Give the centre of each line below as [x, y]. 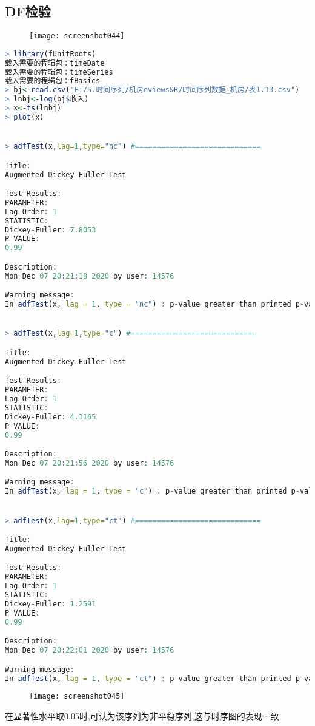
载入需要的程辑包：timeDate [55, 63]
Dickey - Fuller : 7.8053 [51, 230]
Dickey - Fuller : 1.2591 [51, 604]
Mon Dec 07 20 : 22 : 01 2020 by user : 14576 [90, 650]
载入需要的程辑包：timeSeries [59, 72]
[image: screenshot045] [77, 697]
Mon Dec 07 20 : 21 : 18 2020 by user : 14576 [90, 276]
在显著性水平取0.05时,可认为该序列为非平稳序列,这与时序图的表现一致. [143, 716]
